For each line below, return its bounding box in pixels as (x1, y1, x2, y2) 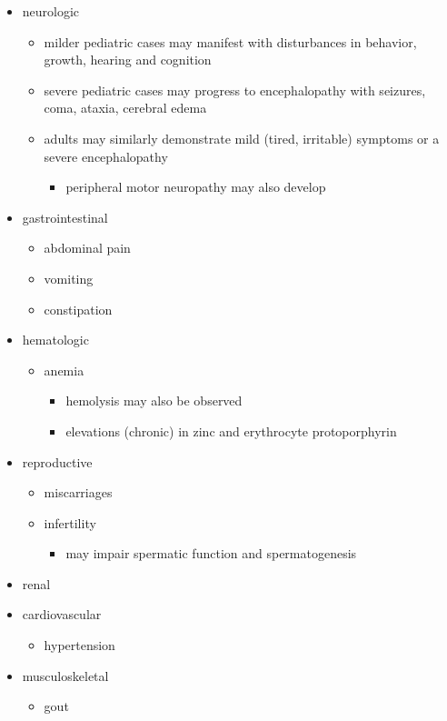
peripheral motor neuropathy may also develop (65, 177, 326, 196)
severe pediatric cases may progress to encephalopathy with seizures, (44, 80, 426, 99)
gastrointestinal (22, 207, 108, 226)
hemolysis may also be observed (65, 391, 243, 410)
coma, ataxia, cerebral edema (44, 98, 207, 117)
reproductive (22, 452, 93, 471)
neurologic (22, 2, 80, 20)
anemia (44, 360, 84, 379)
